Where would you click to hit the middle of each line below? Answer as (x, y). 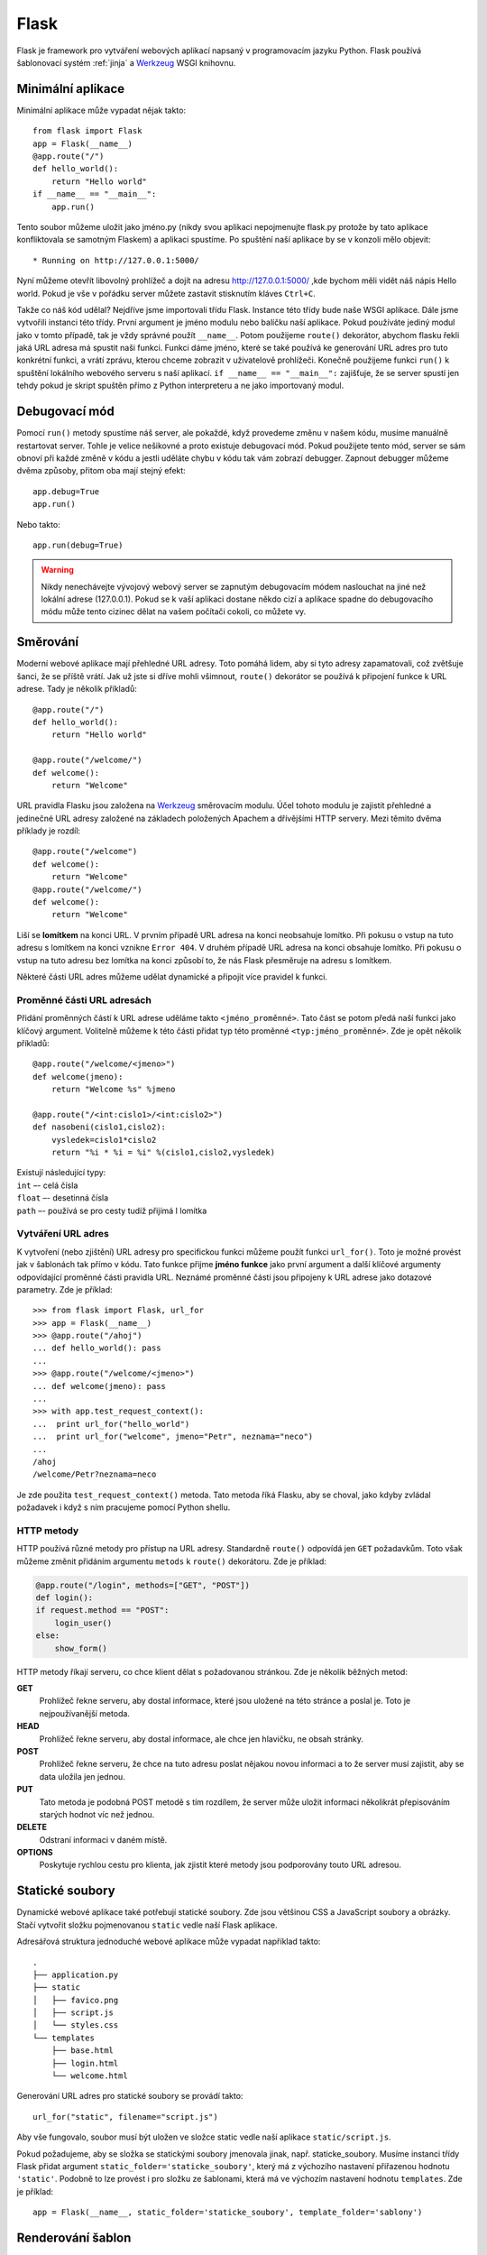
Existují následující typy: (61, 1173)
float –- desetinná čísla (63, 1198)
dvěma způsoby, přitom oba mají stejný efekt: (101, 471)
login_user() (83, 1623)
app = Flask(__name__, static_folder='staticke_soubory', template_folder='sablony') (228, 2213)
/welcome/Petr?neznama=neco (95, 1474)
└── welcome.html (89, 2076)
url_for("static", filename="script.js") (125, 2117)
